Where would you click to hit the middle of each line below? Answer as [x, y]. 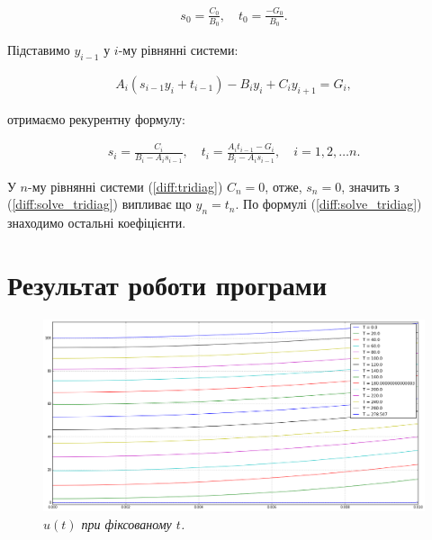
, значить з [370, 186]
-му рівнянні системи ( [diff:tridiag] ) [125, 186]
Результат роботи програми [167, 284]
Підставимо [39, 49]
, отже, [283, 186]
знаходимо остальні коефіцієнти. [97, 223]
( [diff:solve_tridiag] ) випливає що [99, 204]
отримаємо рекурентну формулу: [96, 118]
